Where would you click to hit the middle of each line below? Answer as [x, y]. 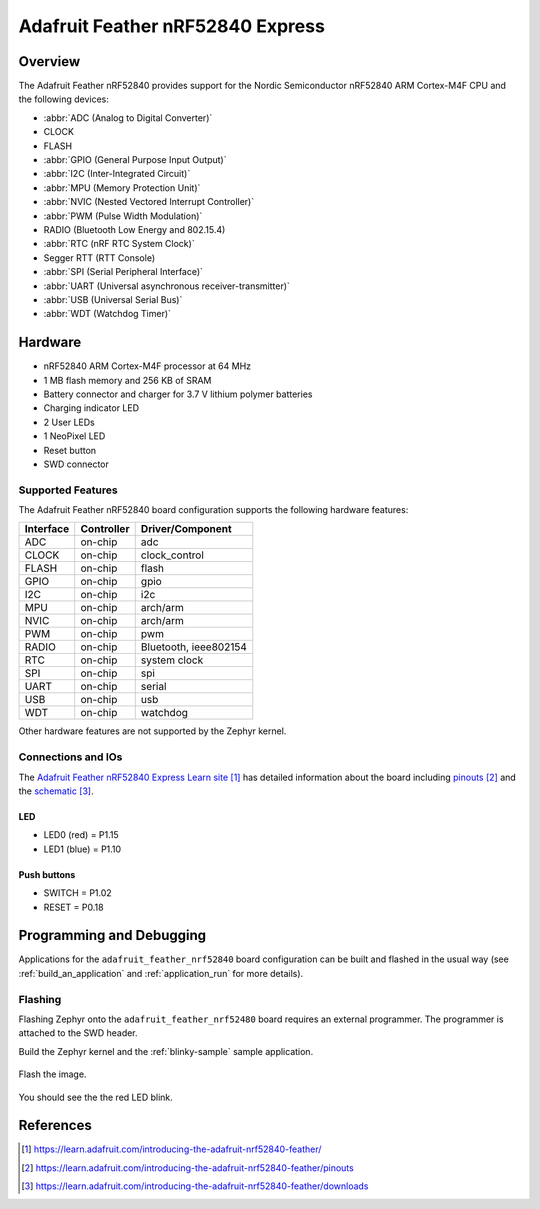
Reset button [70, 450]
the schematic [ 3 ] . [56, 791]
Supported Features [68, 490]
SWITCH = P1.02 [77, 893]
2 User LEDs [69, 422]
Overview [49, 61]
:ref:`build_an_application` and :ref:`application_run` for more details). [161, 973]
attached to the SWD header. [78, 1033]
